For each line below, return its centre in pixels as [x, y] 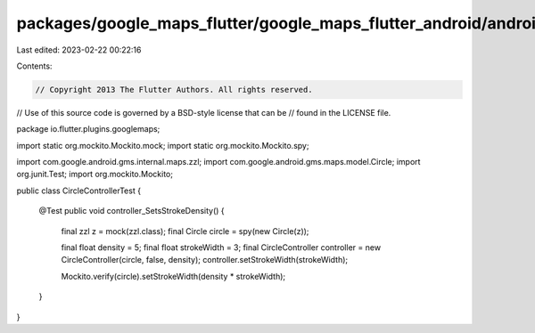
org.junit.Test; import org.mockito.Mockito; [95, 175]
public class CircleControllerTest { [79, 191]
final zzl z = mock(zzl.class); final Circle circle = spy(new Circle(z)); [185, 231]
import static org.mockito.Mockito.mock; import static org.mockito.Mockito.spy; [163, 145]
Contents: [34, 66]
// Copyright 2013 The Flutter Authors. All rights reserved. [174, 89]
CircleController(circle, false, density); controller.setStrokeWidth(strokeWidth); [205, 260]
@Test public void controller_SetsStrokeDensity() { [132, 211]
